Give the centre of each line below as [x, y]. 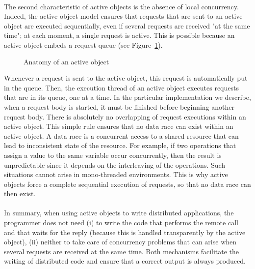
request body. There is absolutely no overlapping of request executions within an [125, 116]
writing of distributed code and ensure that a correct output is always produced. [125, 261]
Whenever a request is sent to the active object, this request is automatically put [126, 78]
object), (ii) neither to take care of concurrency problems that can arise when [120, 242]
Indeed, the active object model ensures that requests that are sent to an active [123, 16]
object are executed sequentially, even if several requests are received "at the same [127, 25]
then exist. [20, 194]
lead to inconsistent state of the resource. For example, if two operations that [120, 145]
